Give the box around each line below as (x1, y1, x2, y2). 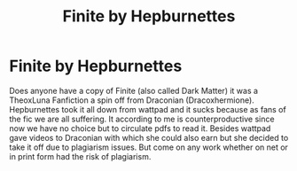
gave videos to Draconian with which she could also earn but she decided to (9, 132, 289, 143)
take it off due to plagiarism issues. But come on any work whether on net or (9, 142, 288, 152)
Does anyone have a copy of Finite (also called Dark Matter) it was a (9, 85, 259, 96)
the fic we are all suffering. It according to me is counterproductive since (9, 113, 275, 124)
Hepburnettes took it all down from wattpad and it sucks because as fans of (9, 104, 286, 114)
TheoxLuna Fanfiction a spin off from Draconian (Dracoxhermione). (9, 95, 254, 105)
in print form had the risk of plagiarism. (9, 151, 152, 161)
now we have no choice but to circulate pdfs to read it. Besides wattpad (9, 122, 271, 134)
